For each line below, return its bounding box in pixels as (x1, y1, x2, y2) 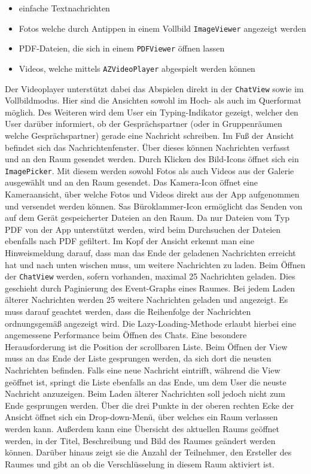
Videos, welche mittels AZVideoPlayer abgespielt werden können (19, 62, 255, 74)
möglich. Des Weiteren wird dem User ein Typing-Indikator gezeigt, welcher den (5, 105, 298, 118)
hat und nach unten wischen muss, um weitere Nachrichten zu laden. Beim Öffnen (5, 258, 306, 271)
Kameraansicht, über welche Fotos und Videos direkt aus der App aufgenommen (5, 188, 300, 200)
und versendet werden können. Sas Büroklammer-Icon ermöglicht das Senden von (5, 199, 303, 212)
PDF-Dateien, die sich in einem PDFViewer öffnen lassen (19, 42, 225, 54)
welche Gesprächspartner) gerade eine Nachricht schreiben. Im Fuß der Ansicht (5, 129, 294, 141)
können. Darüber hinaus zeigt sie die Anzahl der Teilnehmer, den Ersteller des (5, 446, 292, 458)
